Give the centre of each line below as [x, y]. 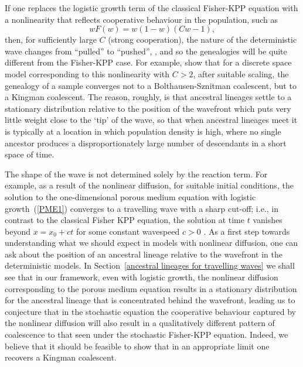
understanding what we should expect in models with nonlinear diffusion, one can [151, 243]
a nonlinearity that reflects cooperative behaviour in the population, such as [141, 19]
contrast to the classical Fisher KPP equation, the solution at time [125, 220]
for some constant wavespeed [128, 231]
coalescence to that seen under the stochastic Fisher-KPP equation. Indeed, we [147, 335]
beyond [18, 231]
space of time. [30, 154]
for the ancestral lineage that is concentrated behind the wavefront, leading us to [150, 300]
